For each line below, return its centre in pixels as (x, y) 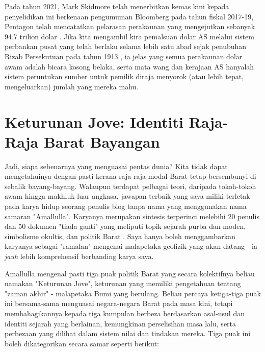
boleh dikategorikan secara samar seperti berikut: (82, 343)
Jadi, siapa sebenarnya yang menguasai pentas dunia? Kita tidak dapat (116, 166)
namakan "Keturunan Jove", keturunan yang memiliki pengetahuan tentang (123, 283)
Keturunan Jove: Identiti (94, 121)
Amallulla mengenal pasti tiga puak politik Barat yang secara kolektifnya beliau (130, 273)
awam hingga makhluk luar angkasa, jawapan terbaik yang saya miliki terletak (127, 196)
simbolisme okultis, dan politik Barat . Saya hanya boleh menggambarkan (120, 236)
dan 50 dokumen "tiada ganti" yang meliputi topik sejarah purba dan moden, (125, 226)
